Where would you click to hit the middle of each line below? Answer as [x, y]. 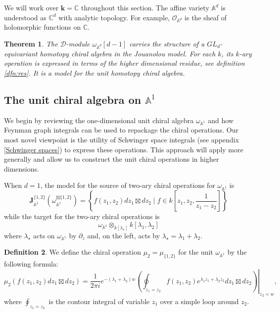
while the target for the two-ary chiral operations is [82, 216]
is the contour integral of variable [99, 301]
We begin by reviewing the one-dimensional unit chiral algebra [99, 120]
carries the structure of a [167, 43]
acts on [44, 235]
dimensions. [22, 168]
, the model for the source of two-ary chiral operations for [128, 185]
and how [221, 120]
